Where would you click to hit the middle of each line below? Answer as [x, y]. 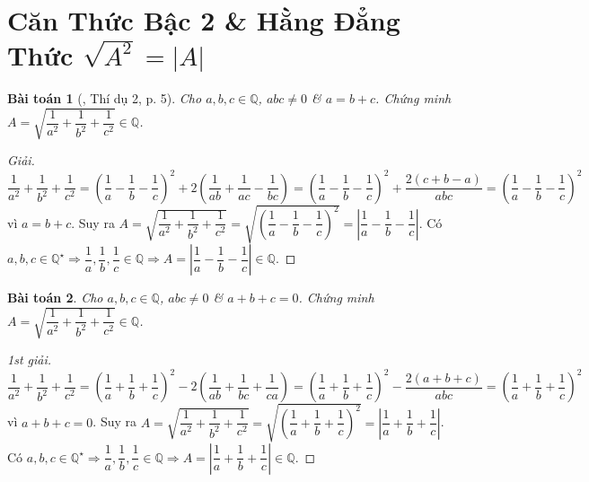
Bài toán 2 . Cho [55, 298]
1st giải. [30, 359]
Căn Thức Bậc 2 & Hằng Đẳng [204, 20]
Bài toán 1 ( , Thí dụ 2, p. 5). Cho [105, 98]
